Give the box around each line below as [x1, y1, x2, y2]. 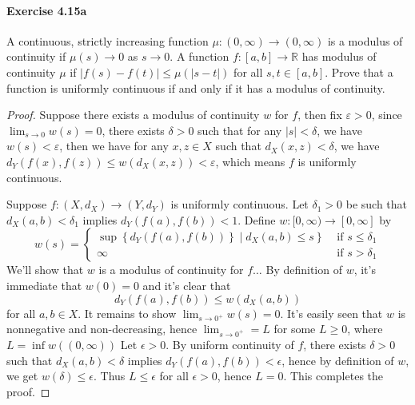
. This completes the [283, 367, 384, 384]
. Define [237, 211, 276, 228]
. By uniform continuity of [166, 336, 294, 353]
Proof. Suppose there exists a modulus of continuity [6, 106, 260, 123]
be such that [345, 196, 408, 212]
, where [347, 320, 383, 337]
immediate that [6, 276, 82, 293]
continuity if [6, 48, 66, 65]
